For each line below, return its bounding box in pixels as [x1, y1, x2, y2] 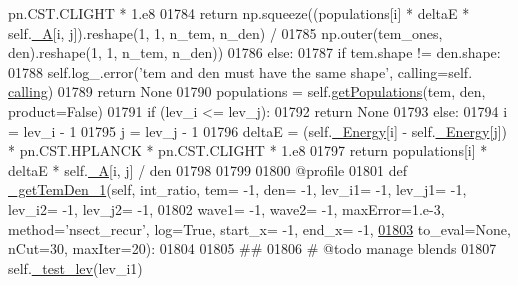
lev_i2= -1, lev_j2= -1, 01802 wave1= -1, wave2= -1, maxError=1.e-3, [8, 198, 445, 219]
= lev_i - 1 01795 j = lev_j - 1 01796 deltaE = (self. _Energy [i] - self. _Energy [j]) [8, 120, 508, 141]
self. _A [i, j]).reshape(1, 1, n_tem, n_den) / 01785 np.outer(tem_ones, [8, 22, 443, 43]
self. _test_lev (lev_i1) [8, 257, 143, 278]
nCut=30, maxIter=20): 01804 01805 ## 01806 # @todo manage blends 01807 [8, 238, 497, 259]
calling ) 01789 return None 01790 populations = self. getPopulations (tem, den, [8, 81, 486, 102]
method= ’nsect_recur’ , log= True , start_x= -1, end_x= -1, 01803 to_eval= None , [8, 218, 511, 239]
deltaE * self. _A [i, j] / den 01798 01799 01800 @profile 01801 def [8, 159, 407, 180]
